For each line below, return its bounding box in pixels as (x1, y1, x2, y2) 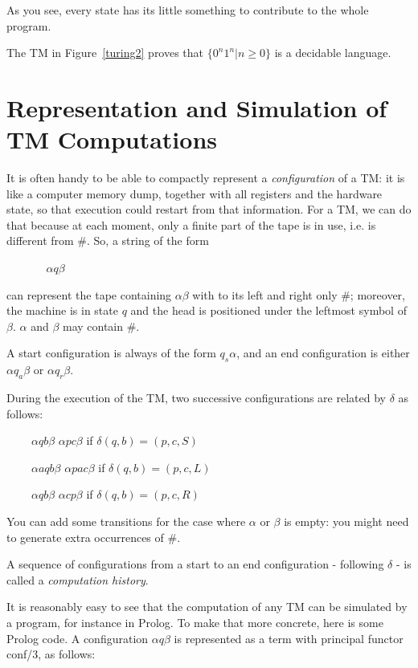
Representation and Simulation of (6, 91, 387, 124)
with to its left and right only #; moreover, (192, 286, 405, 303)
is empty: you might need (284, 513, 409, 529)
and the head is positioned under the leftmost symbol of (130, 302, 407, 319)
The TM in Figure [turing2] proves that (6, 44, 204, 61)
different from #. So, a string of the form (6, 232, 209, 249)
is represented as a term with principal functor (174, 629, 404, 646)
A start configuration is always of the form (6, 344, 216, 361)
